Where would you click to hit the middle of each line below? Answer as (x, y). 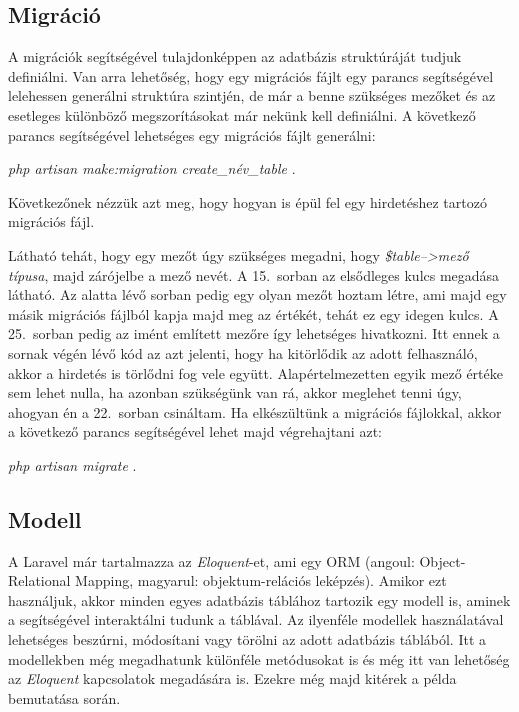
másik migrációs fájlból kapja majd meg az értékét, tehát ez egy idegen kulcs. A (253, 313)
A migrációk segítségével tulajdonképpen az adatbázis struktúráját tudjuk (235, 56)
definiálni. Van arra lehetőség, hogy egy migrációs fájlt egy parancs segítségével (251, 75)
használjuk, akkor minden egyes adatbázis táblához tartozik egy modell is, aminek (259, 599)
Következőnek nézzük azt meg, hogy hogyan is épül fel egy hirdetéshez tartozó (247, 201)
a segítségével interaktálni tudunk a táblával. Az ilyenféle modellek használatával (256, 619)
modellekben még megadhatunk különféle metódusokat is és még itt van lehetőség (259, 658)
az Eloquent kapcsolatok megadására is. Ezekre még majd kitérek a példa (232, 678)
